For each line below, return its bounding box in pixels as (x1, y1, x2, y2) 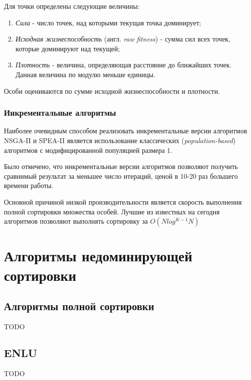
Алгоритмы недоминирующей (4, 246, 193, 266)
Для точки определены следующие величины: (4, 1, 140, 11)
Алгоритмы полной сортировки (4, 298, 154, 314)
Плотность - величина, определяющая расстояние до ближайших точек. (15, 60, 232, 70)
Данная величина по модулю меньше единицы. (15, 69, 156, 79)
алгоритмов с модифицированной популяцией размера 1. (4, 145, 173, 155)
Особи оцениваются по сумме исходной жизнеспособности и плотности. (4, 85, 220, 96)
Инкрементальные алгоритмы (4, 106, 116, 119)
